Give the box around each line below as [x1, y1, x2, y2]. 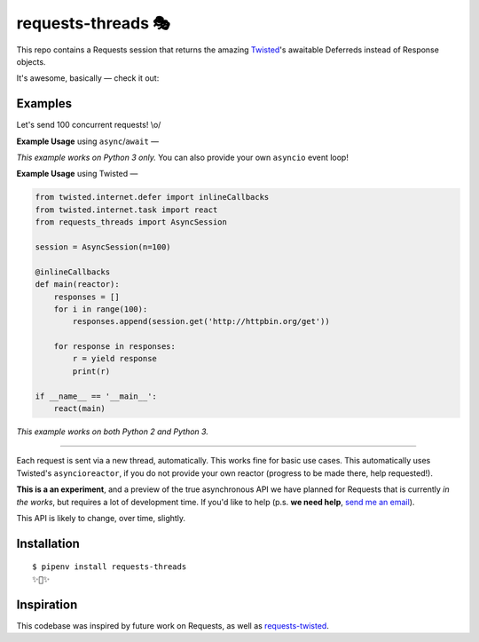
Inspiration [16, 597, 78, 612]
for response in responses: [53, 342, 177, 352]
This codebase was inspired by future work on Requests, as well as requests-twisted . [16, 620, 330, 630]
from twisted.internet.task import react [35, 204, 218, 215]
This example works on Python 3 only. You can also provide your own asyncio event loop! [16, 152, 349, 163]
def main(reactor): [35, 280, 120, 289]
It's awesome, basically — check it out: [16, 73, 160, 83]
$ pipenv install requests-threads [32, 562, 187, 572]
